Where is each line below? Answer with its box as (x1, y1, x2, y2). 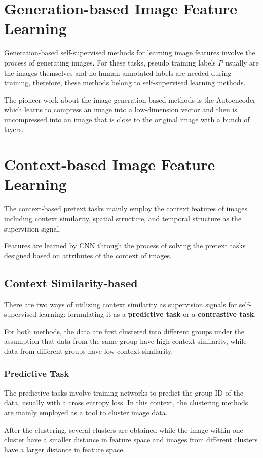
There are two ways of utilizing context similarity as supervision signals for (4, 299, 237, 309)
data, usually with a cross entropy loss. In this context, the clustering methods (4, 397, 248, 408)
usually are (225, 57, 259, 68)
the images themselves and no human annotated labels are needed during (4, 67, 232, 78)
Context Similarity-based (4, 275, 138, 290)
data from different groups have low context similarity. (4, 345, 173, 356)
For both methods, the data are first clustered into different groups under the (4, 325, 245, 336)
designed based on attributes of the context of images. (4, 250, 172, 260)
